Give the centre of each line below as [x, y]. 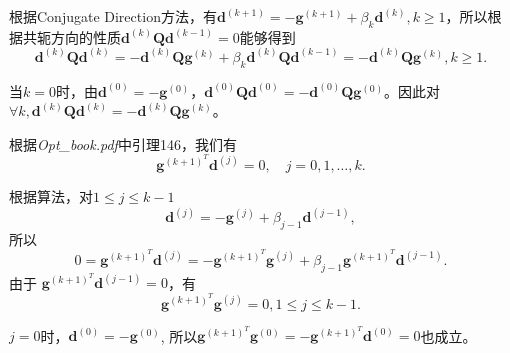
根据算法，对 [51, 195]
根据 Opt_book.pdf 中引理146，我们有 [123, 143]
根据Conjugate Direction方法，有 [113, 16]
